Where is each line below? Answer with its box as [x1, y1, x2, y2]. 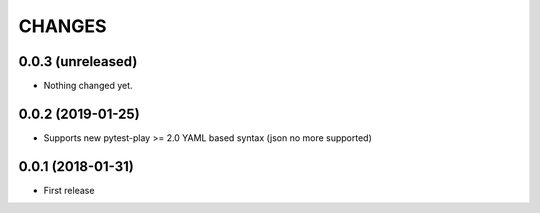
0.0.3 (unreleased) [18, 53, 138, 70]
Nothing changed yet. [43, 80, 134, 92]
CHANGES [18, 15, 107, 37]
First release [43, 184, 95, 196]
